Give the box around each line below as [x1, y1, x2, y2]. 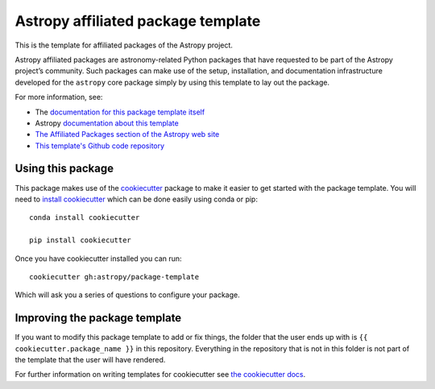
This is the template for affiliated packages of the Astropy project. [14, 40, 234, 50]
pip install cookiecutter [29, 236, 132, 245]
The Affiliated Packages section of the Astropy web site [35, 130, 220, 139]
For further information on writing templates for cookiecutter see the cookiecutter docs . [14, 370, 306, 379]
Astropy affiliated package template [14, 12, 261, 30]
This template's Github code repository [35, 141, 165, 151]
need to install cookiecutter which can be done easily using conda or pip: [14, 194, 258, 204]
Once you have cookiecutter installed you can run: [14, 254, 182, 263]
